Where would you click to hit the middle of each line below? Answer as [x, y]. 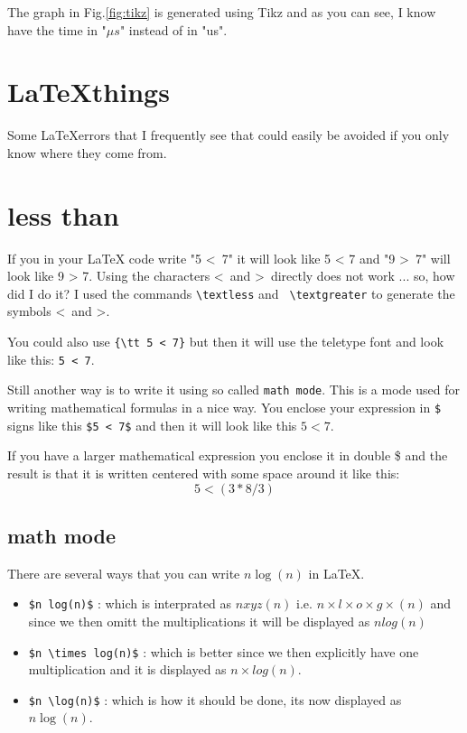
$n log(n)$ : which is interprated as [130, 603]
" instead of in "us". [173, 29]
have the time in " [57, 29]
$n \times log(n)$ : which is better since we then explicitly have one [224, 651]
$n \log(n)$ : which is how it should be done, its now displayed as [215, 699]
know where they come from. [87, 152]
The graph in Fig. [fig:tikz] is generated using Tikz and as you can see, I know [222, 12]
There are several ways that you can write [124, 573]
